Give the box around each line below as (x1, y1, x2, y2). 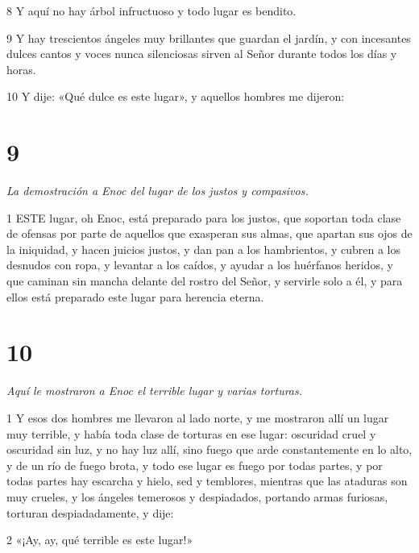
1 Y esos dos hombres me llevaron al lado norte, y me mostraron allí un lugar (6, 409, 389, 426)
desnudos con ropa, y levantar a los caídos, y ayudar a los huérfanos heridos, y (6, 256, 393, 273)
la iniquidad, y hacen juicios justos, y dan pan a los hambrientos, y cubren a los (6, 240, 401, 257)
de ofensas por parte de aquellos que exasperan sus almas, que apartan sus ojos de (6, 225, 413, 242)
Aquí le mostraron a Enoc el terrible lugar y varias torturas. (6, 382, 303, 399)
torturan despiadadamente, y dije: (6, 504, 174, 521)
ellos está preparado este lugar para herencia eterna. (6, 288, 264, 305)
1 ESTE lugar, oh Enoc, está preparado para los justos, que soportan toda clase (6, 209, 401, 226)
